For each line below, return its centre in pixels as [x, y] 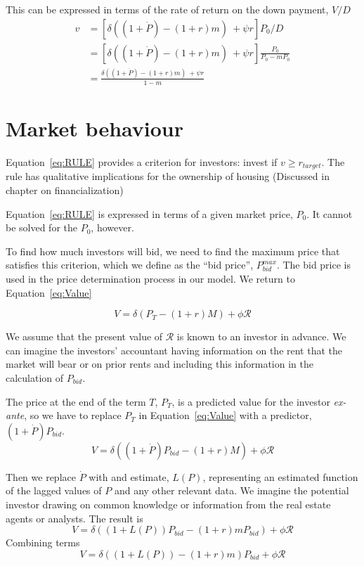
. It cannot [330, 213]
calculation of [35, 377]
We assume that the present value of [84, 336]
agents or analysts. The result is [74, 518]
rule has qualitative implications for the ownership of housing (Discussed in [168, 176]
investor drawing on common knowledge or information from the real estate [168, 504]
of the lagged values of [54, 490]
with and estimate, [129, 476]
